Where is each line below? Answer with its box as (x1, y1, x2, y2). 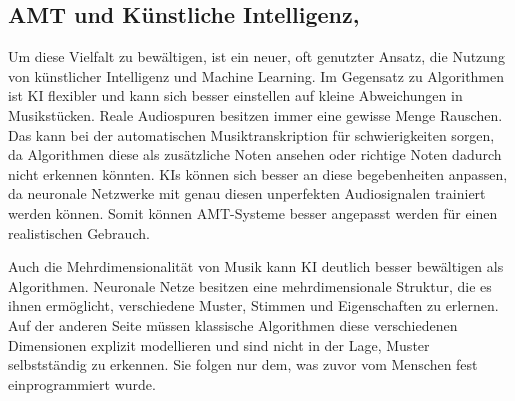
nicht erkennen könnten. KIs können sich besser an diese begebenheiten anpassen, (8, 163, 508, 184)
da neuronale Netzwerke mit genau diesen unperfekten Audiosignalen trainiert (8, 183, 486, 204)
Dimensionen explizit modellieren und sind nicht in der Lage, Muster (8, 334, 430, 355)
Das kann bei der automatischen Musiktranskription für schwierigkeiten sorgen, (8, 124, 495, 145)
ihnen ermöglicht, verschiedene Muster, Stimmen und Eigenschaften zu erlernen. (8, 295, 499, 316)
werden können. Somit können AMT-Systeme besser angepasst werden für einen (8, 202, 498, 223)
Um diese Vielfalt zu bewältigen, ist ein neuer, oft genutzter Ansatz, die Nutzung (8, 46, 505, 67)
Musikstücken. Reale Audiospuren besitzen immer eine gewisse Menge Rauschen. (8, 104, 503, 125)
